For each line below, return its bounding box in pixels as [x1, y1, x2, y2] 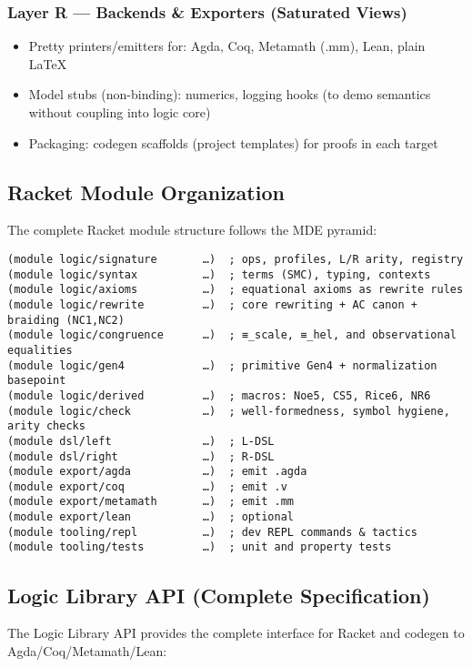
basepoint [7, 374, 66, 388]
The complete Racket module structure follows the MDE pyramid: [7, 220, 377, 239]
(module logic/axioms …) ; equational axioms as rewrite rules [7, 283, 464, 297]
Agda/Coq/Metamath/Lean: [7, 641, 167, 660]
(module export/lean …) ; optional [7, 510, 294, 524]
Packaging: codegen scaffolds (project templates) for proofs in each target [28, 133, 438, 152]
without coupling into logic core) [28, 103, 211, 121]
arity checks [7, 419, 85, 433]
